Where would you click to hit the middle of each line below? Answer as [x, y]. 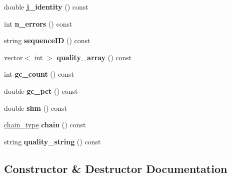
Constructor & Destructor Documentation [116, 168]
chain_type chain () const [45, 125]
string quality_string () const [52, 141]
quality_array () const [94, 57]
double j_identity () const [46, 7]
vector [13, 57]
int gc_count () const [39, 74]
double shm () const [36, 108]
